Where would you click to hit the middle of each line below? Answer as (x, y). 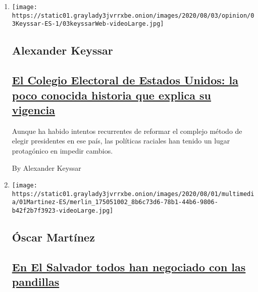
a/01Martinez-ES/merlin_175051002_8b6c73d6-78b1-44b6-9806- (115, 202)
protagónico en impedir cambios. (62, 150)
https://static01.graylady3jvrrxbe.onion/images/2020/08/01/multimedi (133, 194)
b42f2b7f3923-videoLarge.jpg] (63, 211)
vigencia (33, 109)
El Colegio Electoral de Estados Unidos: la (125, 80)
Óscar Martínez (53, 237)
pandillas (36, 282)
